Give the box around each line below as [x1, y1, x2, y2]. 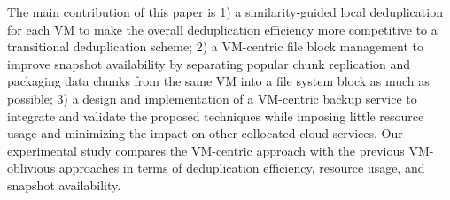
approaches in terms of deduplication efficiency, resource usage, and [58, 158, 425, 177]
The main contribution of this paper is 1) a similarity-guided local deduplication [7, 3, 443, 20]
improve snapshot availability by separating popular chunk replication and [7, 54, 411, 73]
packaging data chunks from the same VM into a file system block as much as [7, 72, 430, 90]
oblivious [7, 158, 56, 177]
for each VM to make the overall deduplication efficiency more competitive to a [7, 19, 438, 38]
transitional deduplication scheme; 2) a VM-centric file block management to [7, 37, 423, 56]
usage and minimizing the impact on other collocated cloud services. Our [7, 124, 403, 142]
